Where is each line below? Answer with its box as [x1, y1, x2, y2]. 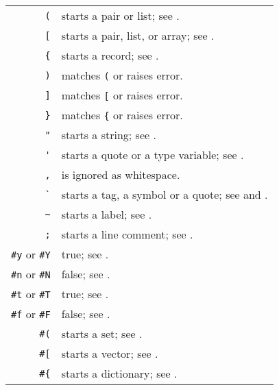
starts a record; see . [61, 47, 159, 63]
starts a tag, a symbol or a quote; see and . [61, 186, 268, 202]
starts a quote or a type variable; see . [61, 147, 244, 162]
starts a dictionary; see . [61, 365, 178, 381]
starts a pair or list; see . [61, 8, 180, 23]
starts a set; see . [61, 326, 143, 341]
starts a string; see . [61, 127, 156, 143]
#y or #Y [11, 246, 51, 262]
